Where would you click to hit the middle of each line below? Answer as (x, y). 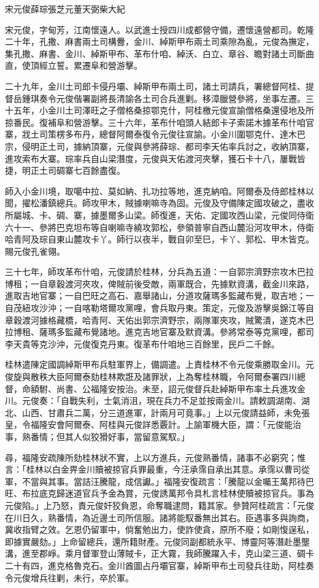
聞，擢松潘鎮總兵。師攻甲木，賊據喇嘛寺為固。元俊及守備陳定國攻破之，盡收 (159, 203)
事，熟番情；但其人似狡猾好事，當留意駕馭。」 (97, 436)
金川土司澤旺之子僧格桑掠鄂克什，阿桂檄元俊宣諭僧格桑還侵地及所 (181, 110)
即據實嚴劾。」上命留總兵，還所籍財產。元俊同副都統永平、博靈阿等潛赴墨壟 (157, 541)
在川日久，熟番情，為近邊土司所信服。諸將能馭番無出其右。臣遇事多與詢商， (159, 517)
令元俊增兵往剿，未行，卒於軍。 (69, 577)
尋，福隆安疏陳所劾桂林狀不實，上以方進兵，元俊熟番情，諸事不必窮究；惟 (155, 457)
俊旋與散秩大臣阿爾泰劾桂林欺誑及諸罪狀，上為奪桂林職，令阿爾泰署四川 (151, 377)
